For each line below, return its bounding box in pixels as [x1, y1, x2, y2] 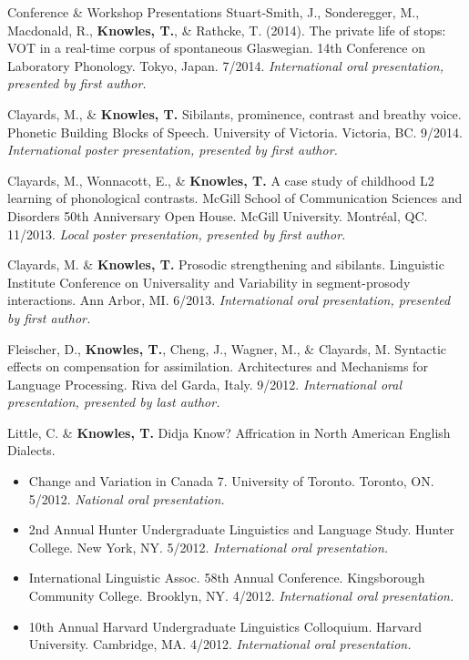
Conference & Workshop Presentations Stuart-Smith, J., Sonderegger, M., [7, 3, 420, 21]
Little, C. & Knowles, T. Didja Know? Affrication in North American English [7, 422, 451, 442]
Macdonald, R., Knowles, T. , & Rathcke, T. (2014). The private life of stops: [7, 20, 446, 39]
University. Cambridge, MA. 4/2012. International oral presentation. [28, 635, 412, 654]
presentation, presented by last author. [7, 392, 220, 411]
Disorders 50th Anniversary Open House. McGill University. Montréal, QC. [7, 206, 428, 225]
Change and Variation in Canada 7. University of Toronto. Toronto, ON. [28, 472, 434, 491]
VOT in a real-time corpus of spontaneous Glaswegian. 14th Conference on [7, 38, 426, 57]
